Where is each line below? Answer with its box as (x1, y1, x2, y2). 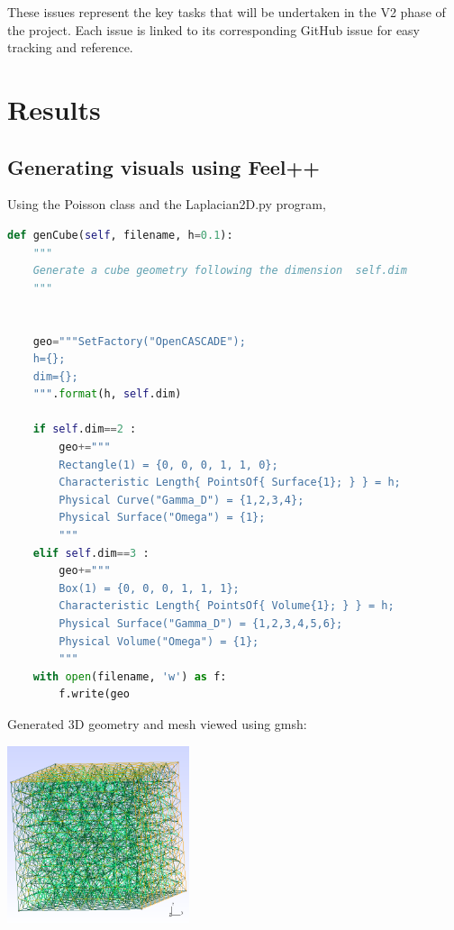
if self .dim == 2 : (32, 423, 137, 436)
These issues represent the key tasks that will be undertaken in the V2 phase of (7, 3, 446, 21)
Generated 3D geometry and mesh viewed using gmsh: (7, 714, 307, 733)
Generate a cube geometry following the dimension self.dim (32, 264, 407, 278)
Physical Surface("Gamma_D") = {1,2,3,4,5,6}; (59, 617, 343, 631)
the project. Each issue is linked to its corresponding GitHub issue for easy (7, 20, 421, 39)
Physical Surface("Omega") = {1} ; (59, 511, 266, 524)
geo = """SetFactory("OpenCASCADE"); (32, 334, 246, 348)
